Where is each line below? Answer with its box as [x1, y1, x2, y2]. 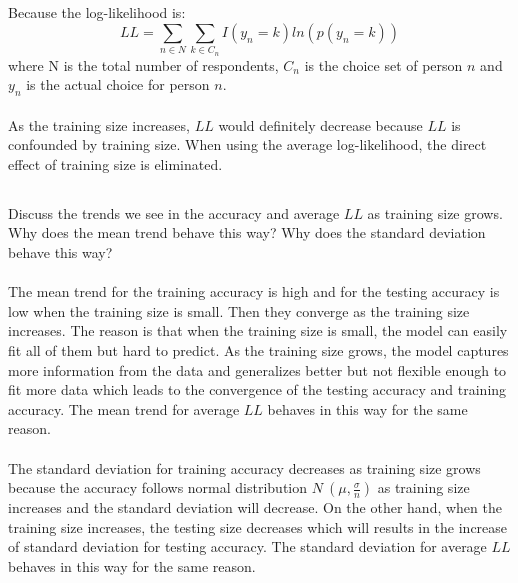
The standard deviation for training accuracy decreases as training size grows [8, 457, 481, 478]
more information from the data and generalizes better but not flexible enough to [8, 359, 507, 380]
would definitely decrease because [218, 114, 423, 135]
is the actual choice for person [26, 74, 210, 95]
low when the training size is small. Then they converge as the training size [8, 300, 470, 321]
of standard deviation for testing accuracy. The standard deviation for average [8, 536, 487, 557]
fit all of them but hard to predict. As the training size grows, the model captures [8, 340, 509, 361]
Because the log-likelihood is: [8, 2, 186, 23]
